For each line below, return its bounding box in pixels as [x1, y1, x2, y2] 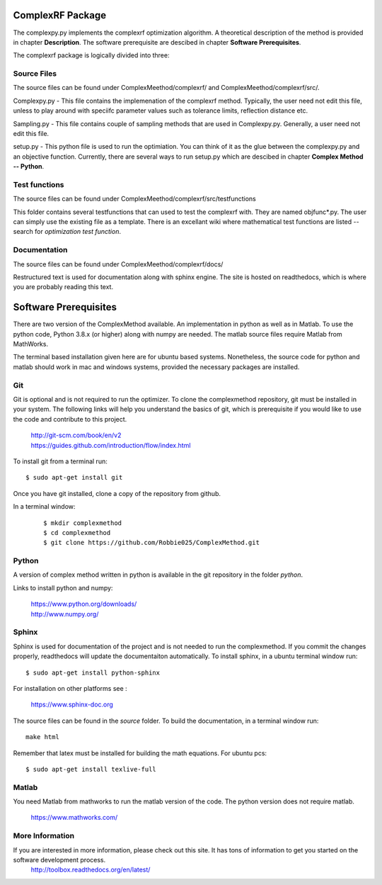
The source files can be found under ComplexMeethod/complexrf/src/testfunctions [13, 195, 256, 203]
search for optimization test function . [13, 227, 122, 236]
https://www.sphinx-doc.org [30, 700, 113, 709]
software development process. [13, 855, 106, 864]
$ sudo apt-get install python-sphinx [25, 668, 161, 677]
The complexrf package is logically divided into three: [13, 51, 170, 60]
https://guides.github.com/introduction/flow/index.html [30, 441, 191, 449]
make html [25, 733, 59, 741]
